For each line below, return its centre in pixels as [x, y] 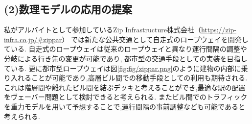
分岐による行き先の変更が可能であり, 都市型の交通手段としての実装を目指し [126, 58]
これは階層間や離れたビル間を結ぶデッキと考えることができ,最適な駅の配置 [125, 87]
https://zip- [218, 30]
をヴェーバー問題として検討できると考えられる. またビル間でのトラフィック [126, 97]
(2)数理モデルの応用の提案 [68, 9]
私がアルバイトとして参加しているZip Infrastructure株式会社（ [103, 30]
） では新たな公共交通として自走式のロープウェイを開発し [155, 39]
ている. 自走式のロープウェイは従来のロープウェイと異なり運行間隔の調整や [126, 49]
